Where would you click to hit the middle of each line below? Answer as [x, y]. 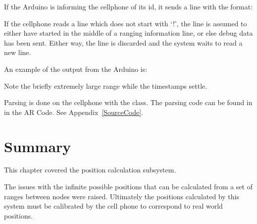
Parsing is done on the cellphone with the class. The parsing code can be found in [128, 102]
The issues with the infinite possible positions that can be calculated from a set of [128, 187]
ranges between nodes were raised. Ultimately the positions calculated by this [122, 196]
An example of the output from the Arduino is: [76, 69]
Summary [38, 146]
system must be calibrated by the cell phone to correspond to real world [113, 206]
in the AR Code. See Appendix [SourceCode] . [74, 112]
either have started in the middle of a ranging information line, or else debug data [128, 33]
